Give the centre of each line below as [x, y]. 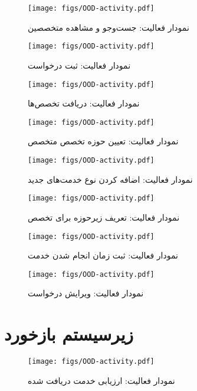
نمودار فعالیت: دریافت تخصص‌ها [84, 103]
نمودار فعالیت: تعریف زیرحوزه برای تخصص [104, 217]
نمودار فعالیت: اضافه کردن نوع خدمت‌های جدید [110, 179]
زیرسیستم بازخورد [69, 334]
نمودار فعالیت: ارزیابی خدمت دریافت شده [101, 380]
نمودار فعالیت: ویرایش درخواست [86, 293]
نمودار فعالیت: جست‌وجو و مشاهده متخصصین [109, 27]
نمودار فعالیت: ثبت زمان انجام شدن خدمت [103, 255]
